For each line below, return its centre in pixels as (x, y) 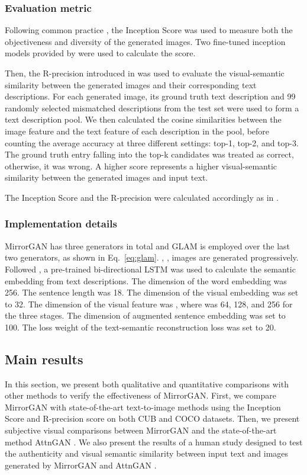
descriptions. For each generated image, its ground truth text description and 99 (150, 96)
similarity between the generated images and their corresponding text (131, 84)
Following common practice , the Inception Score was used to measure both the (149, 30)
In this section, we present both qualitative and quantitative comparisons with (147, 383)
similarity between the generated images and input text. (106, 177)
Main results (44, 359)
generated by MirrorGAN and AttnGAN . (81, 465)
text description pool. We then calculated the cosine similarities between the (143, 119)
